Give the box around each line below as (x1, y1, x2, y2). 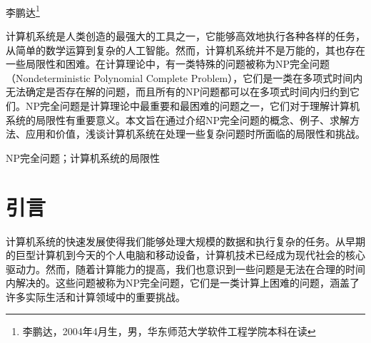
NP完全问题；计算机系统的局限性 (6, 150, 161, 165)
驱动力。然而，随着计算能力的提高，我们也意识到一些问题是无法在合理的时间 (6, 261, 365, 276)
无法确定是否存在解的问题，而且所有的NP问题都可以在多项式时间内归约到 (6, 84, 350, 99)
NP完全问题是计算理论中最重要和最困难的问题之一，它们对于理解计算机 (25, 98, 360, 113)
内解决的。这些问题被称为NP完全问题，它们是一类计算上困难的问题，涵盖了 (6, 275, 360, 290)
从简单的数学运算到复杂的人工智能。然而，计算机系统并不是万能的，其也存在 (6, 42, 365, 57)
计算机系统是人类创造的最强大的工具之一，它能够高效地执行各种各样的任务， (6, 29, 365, 43)
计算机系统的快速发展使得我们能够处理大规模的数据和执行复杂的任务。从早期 (6, 233, 365, 248)
